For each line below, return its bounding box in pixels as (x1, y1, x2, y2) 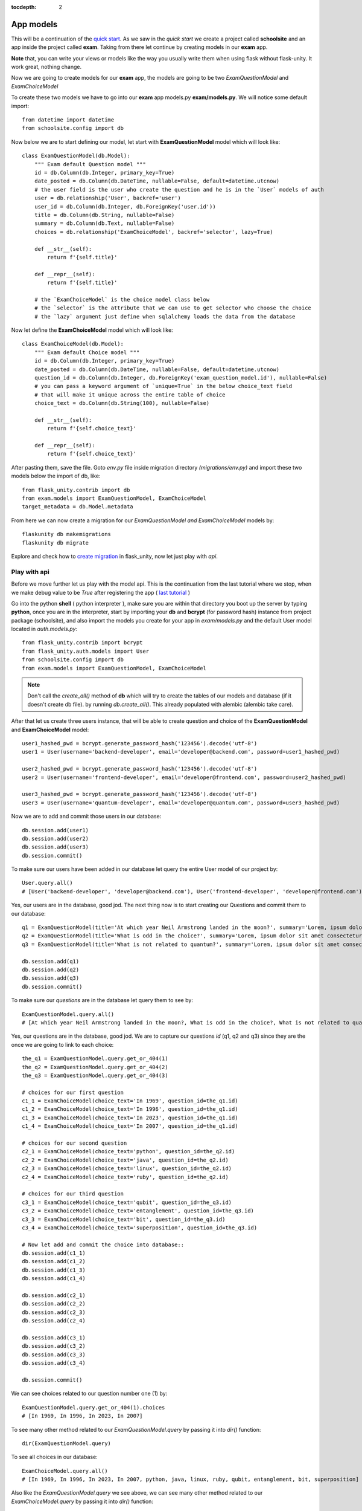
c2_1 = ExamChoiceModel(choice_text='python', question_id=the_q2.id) (22, 1148, 235, 1155)
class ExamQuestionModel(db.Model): (22, 152, 130, 160)
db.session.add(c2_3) (22, 1309, 86, 1316)
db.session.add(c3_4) (22, 1360, 86, 1367)
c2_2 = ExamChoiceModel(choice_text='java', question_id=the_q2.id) (22, 1156, 229, 1163)
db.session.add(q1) (22, 958, 80, 965)
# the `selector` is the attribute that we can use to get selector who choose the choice (34, 305, 312, 311)
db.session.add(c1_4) (22, 1275, 86, 1282)
